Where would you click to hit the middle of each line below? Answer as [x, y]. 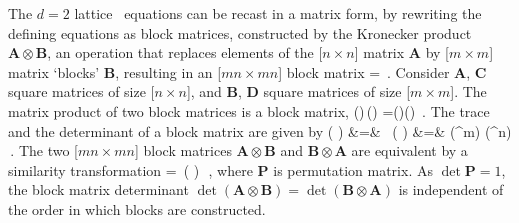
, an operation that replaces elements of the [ [185, 52]
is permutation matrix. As [353, 169]
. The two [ [44, 150]
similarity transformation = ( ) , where [130, 169]
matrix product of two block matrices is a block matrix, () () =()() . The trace [249, 110]
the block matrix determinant [98, 189]
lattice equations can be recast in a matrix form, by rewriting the [278, 13]
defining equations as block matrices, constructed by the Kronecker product [240, 32]
